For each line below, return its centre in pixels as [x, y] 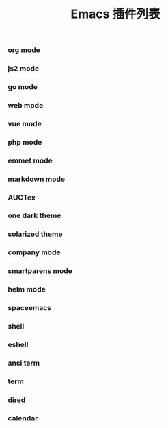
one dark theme [34, 215]
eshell [18, 344]
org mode [24, 50]
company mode [34, 252]
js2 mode [24, 69]
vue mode [25, 123]
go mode [23, 87]
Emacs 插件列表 [115, 14]
